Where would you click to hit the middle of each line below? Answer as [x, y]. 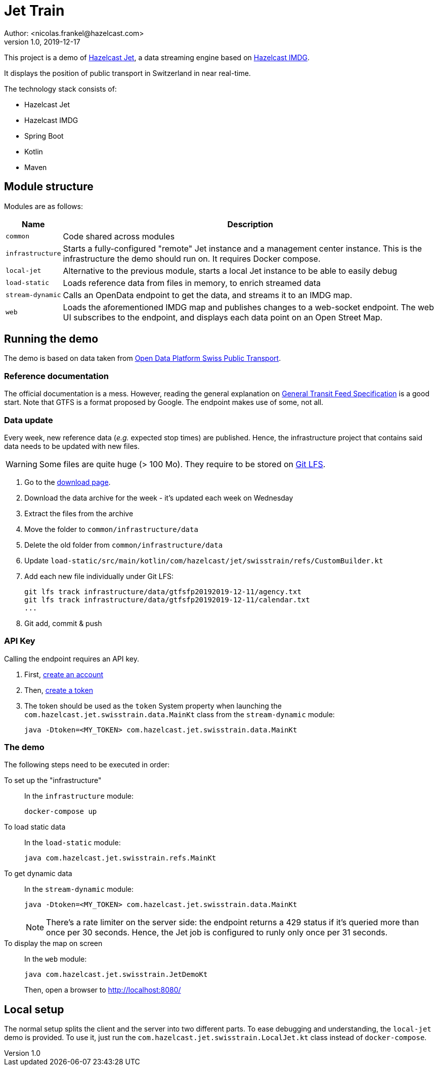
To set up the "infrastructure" [53, 780]
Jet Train [34, 11]
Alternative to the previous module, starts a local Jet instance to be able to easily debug [230, 271]
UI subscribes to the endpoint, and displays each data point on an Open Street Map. [223, 317]
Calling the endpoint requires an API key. [72, 659]
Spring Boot [44, 136]
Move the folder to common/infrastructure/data [111, 529]
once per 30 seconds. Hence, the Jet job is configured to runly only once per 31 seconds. [217, 933]
